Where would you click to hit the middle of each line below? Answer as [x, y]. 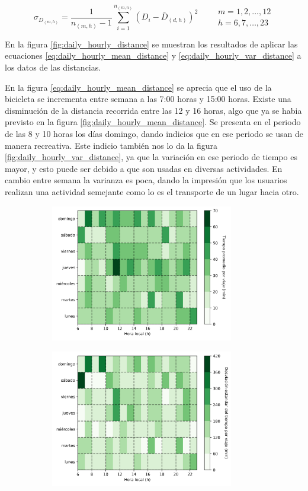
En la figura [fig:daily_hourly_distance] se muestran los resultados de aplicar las [151, 44]
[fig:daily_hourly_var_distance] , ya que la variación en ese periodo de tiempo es [151, 157]
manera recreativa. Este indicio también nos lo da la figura [111, 145]
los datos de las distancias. [53, 67]
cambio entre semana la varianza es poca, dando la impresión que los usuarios [146, 180]
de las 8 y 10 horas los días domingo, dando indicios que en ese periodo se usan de [154, 133]
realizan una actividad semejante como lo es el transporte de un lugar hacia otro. [152, 191]
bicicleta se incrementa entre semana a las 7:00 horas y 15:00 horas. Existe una [148, 99]
